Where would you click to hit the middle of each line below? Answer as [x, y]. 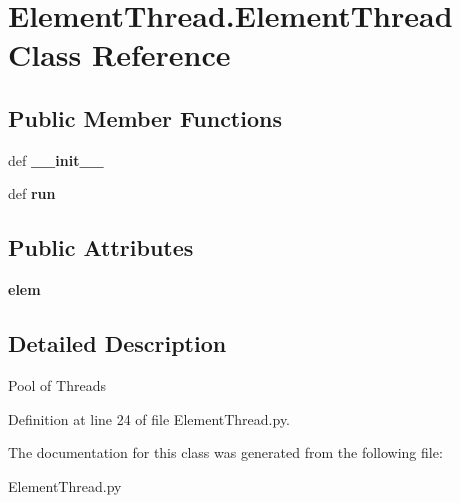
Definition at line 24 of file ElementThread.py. [149, 418]
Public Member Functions [145, 117]
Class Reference [119, 54]
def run [32, 193]
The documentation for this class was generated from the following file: [225, 452]
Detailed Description [117, 343]
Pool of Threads [57, 384]
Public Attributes [101, 247]
